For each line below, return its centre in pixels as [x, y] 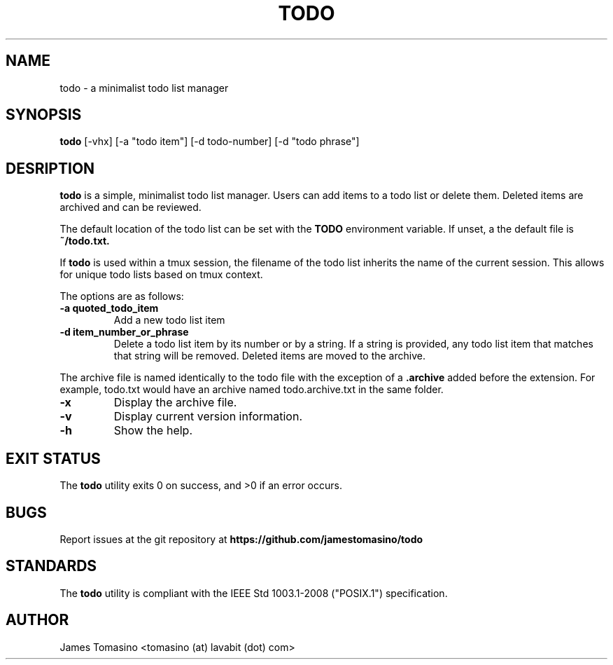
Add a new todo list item [169, 320]
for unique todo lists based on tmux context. [161, 275]
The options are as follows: [122, 296]
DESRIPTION [50, 168]
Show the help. [153, 431]
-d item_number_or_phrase [124, 332]
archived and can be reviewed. [131, 207]
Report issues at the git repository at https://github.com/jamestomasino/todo [241, 539]
